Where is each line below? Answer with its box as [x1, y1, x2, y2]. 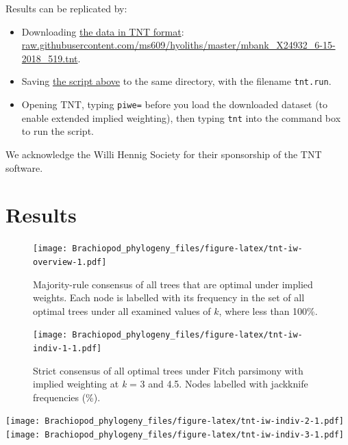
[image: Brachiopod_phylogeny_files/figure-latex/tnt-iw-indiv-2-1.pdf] [5, 416, 344, 427]
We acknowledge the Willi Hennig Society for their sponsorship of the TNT [5, 147, 322, 161]
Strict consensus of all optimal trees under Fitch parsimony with [33, 363, 303, 377]
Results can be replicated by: [5, 1, 127, 15]
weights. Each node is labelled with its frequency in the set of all [33, 290, 305, 305]
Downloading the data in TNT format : [21, 24, 184, 38]
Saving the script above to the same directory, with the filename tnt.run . [21, 74, 332, 88]
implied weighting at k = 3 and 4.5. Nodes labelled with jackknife [33, 377, 308, 391]
